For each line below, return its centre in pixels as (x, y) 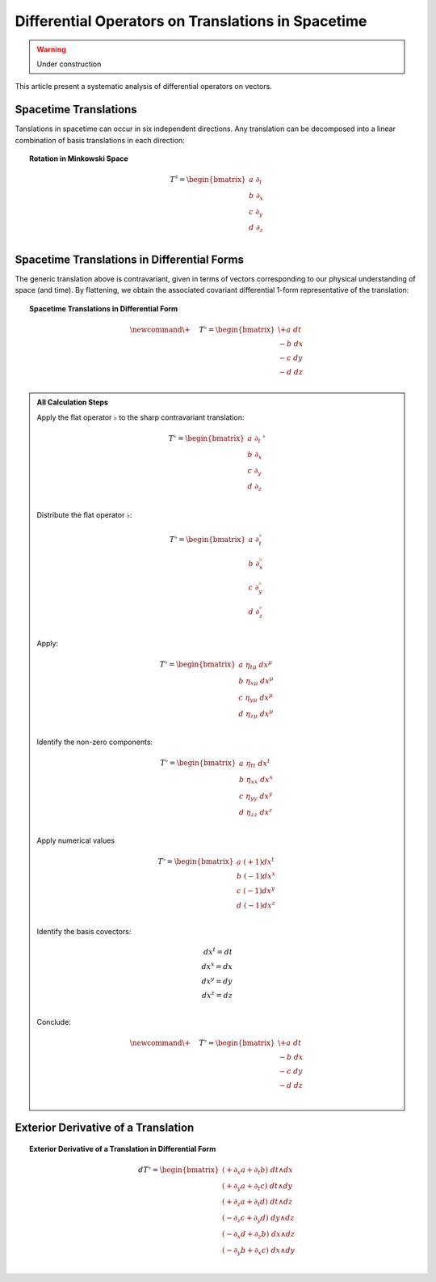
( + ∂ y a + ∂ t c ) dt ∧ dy (258, 1187)
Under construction (69, 64)
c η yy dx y (256, 796)
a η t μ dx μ (256, 665)
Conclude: (54, 1022)
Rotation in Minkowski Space (79, 159)
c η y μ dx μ (256, 698)
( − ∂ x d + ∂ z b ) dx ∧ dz (259, 1235)
